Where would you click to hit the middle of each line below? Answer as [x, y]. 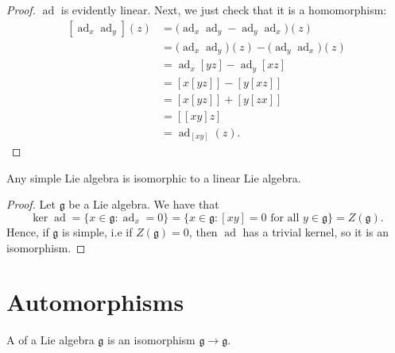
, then [203, 232]
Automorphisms [95, 302]
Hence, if [28, 232]
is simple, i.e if [97, 232]
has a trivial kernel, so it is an [316, 232]
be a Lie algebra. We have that [144, 204]
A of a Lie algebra [50, 340]
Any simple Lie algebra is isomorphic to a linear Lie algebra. [154, 177]
